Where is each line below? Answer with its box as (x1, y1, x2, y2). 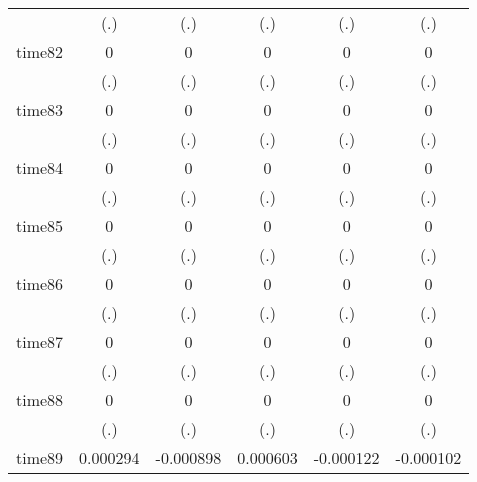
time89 (16, 446, 64, 469)
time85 (16, 214, 64, 237)
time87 (16, 330, 64, 353)
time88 (16, 388, 64, 411)
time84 (16, 156, 64, 179)
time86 (16, 272, 64, 295)
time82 (16, 40, 64, 63)
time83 (16, 98, 64, 121)
